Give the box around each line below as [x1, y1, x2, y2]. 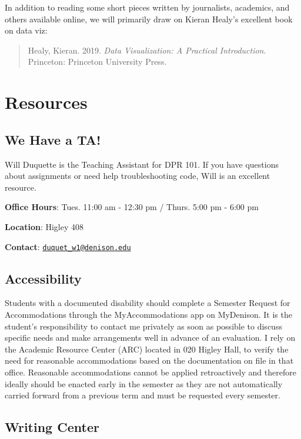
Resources [5, 90, 88, 114]
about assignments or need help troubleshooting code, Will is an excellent [5, 169, 270, 182]
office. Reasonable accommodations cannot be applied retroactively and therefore [5, 365, 296, 378]
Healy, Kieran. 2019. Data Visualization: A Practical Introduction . [28, 44, 266, 56]
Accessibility [5, 269, 82, 287]
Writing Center [5, 418, 99, 436]
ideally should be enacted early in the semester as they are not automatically [5, 377, 283, 390]
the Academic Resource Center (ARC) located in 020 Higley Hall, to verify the [5, 342, 289, 355]
